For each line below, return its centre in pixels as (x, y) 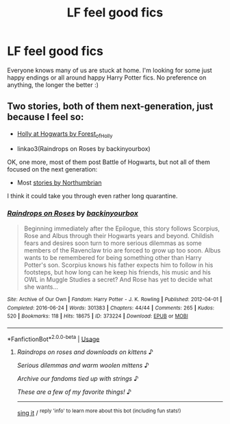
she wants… (41, 287)
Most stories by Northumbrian (59, 182)
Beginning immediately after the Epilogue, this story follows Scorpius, (122, 228)
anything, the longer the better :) (53, 84)
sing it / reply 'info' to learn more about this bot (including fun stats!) (99, 412)
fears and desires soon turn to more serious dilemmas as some (113, 243)
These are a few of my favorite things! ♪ (74, 392)
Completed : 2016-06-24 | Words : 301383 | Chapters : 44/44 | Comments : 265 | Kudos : (111, 308)
